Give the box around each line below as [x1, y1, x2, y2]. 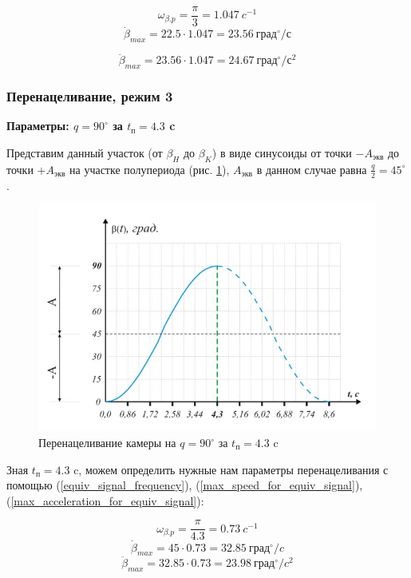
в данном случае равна [256, 160, 367, 177]
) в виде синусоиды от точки [211, 144, 352, 160]
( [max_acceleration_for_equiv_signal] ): [6, 492, 204, 509]
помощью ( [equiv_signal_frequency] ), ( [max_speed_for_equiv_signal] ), [6, 477, 363, 493]
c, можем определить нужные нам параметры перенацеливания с [73, 461, 389, 477]
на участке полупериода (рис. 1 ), [69, 160, 230, 177]
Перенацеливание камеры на [38, 434, 176, 451]
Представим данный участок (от [6, 144, 163, 160]
